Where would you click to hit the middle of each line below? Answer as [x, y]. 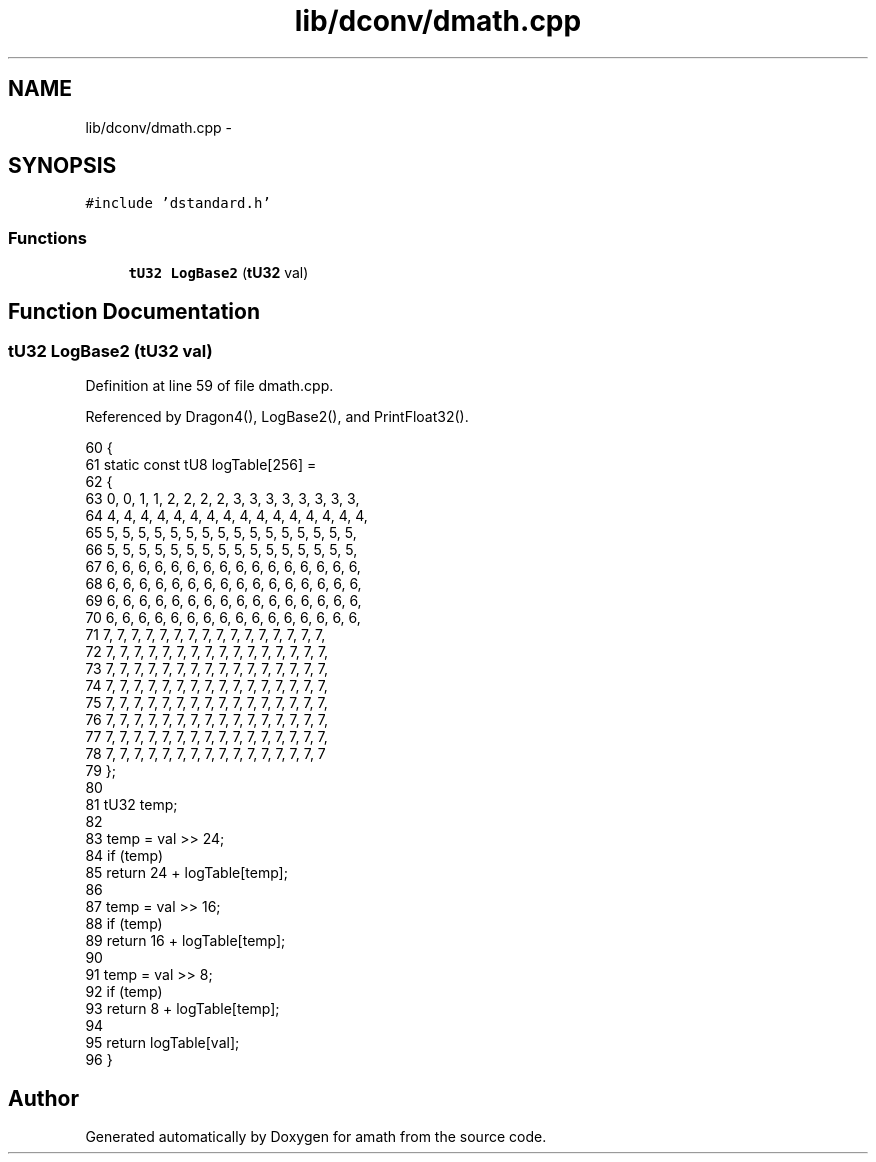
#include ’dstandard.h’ [178, 203]
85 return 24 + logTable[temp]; [186, 873]
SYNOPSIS [62, 166]
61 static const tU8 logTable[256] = [201, 465]
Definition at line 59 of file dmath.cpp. [209, 386]
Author [43, 1098]
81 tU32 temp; [131, 805]
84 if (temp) [124, 856]
